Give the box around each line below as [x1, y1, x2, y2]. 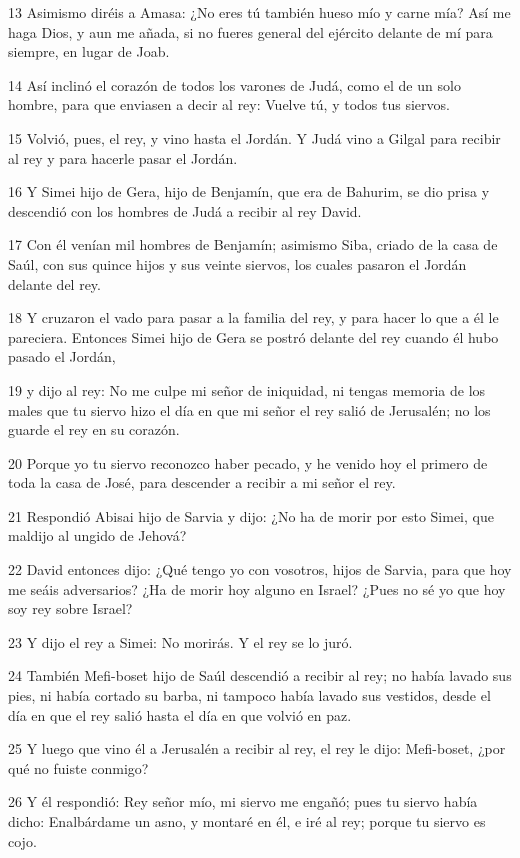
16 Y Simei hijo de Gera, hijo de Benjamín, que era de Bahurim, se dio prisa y [8, 181, 490, 202]
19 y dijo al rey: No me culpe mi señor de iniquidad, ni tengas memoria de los [8, 379, 486, 400]
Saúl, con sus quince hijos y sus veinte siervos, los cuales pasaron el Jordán [8, 253, 467, 274]
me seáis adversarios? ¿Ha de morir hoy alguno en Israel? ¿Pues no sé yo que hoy [8, 578, 506, 599]
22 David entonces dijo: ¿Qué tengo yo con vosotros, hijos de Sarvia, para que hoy [8, 559, 512, 580]
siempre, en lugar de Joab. [8, 41, 170, 62]
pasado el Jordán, [8, 346, 116, 367]
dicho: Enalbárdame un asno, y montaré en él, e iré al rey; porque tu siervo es [8, 811, 486, 831]
